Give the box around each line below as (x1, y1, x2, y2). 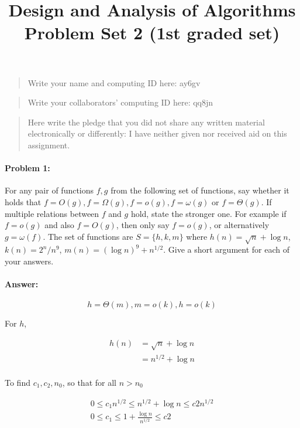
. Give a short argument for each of (163, 243, 289, 256)
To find (5, 376, 30, 388)
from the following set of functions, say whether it (111, 184, 289, 196)
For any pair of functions (5, 184, 94, 196)
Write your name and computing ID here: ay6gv (27, 76, 201, 89)
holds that (5, 195, 42, 208)
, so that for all (62, 376, 116, 388)
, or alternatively (209, 219, 270, 231)
